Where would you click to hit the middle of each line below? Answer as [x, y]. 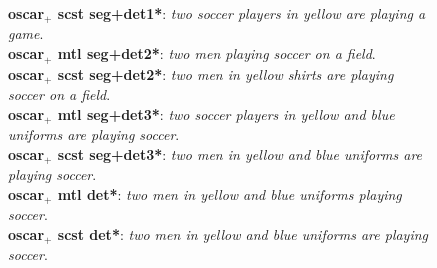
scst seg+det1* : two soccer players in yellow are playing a [241, 13]
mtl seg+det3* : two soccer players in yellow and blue [226, 113]
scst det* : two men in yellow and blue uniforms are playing [243, 233]
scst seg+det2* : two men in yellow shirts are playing [225, 73]
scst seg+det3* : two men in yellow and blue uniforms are [240, 153]
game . [26, 33]
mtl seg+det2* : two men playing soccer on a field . [216, 53]
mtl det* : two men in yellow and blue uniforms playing [229, 193]
